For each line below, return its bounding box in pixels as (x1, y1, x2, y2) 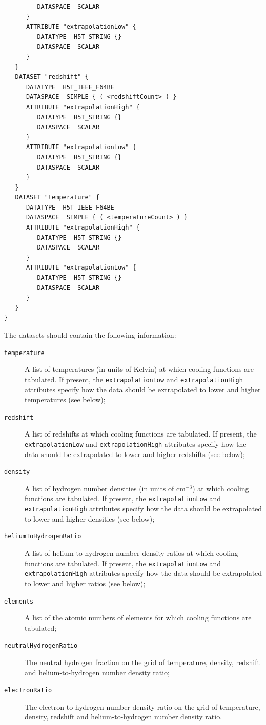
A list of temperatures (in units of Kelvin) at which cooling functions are (25, 364, 254, 375)
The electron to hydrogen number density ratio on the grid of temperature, (25, 701, 260, 712)
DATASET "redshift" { (15, 73, 89, 81)
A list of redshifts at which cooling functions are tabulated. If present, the (25, 428, 257, 439)
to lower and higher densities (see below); (25, 513, 155, 524)
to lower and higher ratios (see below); (25, 577, 146, 588)
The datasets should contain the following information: (4, 329, 176, 340)
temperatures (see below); (25, 394, 106, 405)
